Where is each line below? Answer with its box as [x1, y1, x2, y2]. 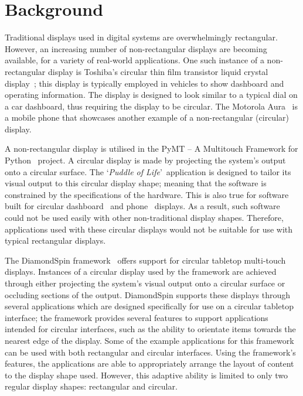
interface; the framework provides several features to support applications [5, 311, 268, 323]
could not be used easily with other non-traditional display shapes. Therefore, [5, 211, 284, 224]
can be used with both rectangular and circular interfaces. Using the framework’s [5, 346, 296, 358]
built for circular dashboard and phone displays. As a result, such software [5, 200, 280, 212]
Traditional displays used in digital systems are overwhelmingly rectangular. [5, 31, 278, 43]
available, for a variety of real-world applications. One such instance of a [5, 54, 264, 66]
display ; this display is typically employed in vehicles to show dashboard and [5, 77, 284, 89]
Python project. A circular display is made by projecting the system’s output [5, 154, 286, 166]
